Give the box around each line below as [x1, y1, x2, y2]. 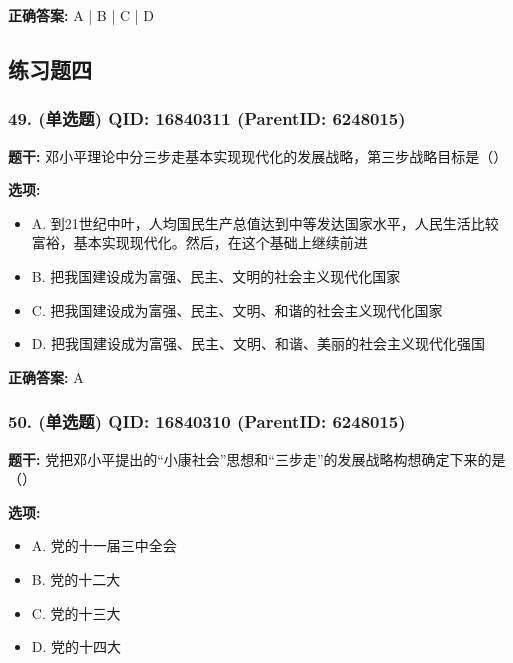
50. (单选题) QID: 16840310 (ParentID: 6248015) [8, 409, 406, 434]
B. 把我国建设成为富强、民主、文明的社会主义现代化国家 [31, 265, 401, 286]
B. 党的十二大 [31, 568, 121, 589]
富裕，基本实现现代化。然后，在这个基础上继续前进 [31, 232, 368, 253]
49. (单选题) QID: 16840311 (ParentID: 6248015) [8, 106, 406, 131]
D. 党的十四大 [31, 636, 122, 657]
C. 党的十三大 [31, 602, 121, 623]
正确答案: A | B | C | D [8, 5, 154, 25]
